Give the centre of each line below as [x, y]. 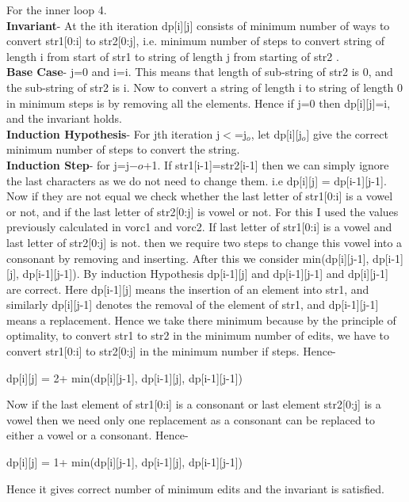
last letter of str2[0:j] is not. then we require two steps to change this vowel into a [204, 242]
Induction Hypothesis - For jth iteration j [113, 133]
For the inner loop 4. [57, 10]
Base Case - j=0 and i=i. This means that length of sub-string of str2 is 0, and [200, 72]
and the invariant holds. [64, 118]
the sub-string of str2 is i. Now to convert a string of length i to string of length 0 [204, 87]
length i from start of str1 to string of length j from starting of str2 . [173, 56]
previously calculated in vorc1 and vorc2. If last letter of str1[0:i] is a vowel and [199, 227]
